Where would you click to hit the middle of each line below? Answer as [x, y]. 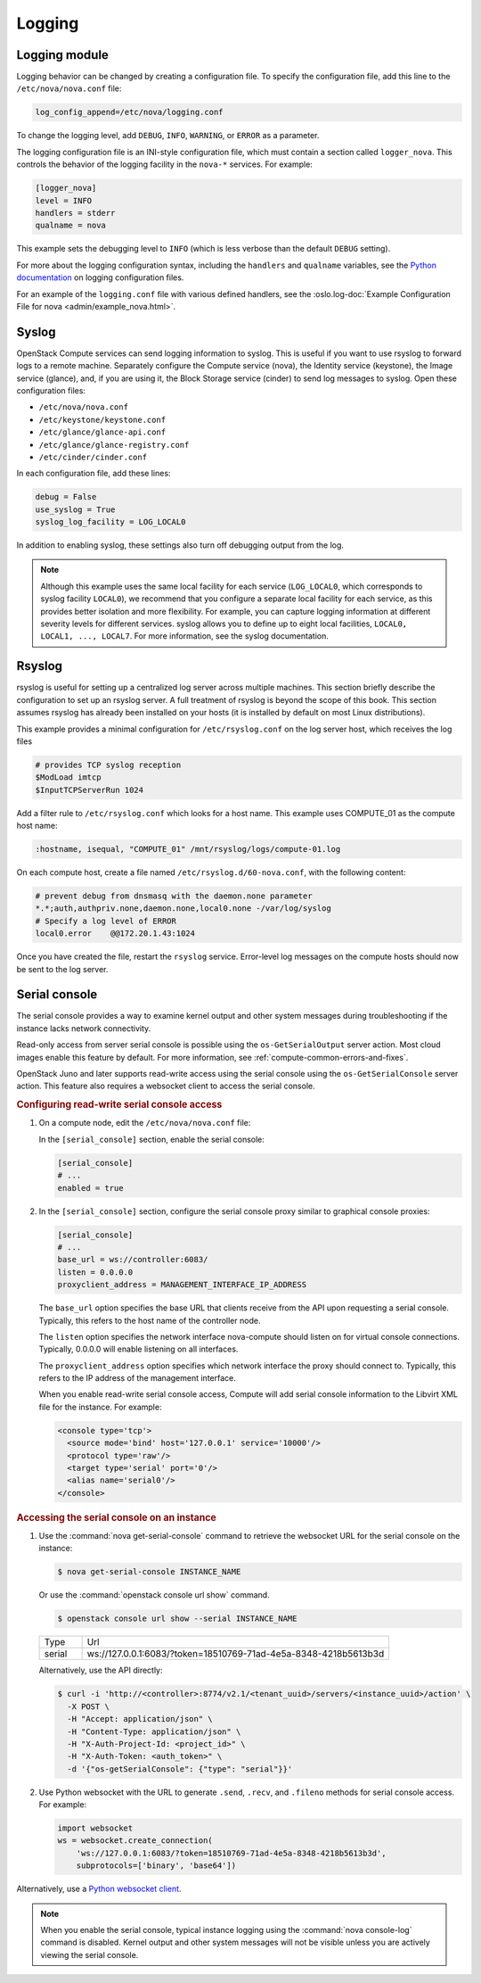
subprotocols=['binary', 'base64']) [156, 1866]
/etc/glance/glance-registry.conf [114, 445]
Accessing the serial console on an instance [117, 1517]
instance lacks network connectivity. [84, 1028]
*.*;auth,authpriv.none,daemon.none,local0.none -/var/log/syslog [183, 909]
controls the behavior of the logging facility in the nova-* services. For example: [165, 164]
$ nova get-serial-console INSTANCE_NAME [149, 1572]
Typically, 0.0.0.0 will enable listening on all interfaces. [139, 1349]
